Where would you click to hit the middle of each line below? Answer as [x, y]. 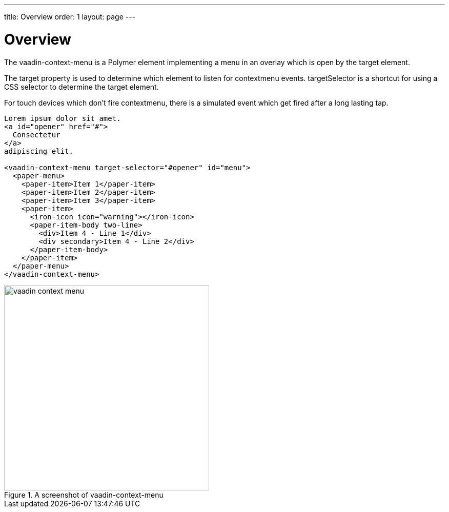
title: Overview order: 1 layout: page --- [70, 17]
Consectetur [36, 135]
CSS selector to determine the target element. [81, 87]
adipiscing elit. [39, 151]
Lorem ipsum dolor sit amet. [63, 118]
